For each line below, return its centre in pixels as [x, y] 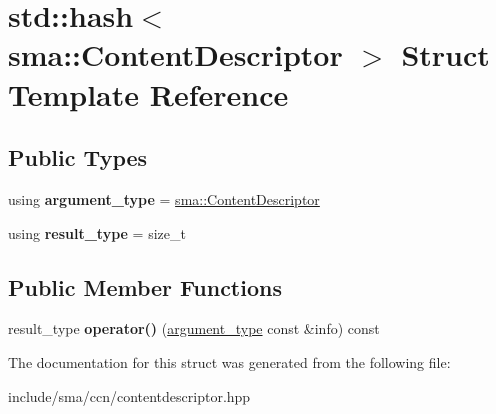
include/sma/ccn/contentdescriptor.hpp [129, 395]
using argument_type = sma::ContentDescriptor [164, 198]
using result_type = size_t [97, 232]
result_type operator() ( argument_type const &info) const [194, 328]
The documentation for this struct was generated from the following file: [229, 361]
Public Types [78, 157]
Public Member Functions [145, 286]
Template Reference [148, 93]
